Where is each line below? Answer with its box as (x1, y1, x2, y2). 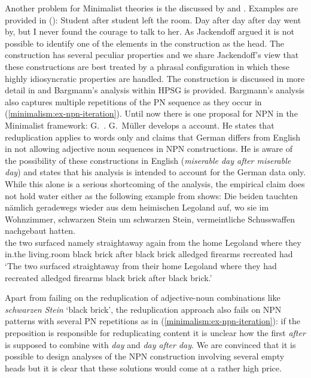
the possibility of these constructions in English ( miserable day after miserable (5, 154, 291, 166)
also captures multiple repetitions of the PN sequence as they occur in (5, 95, 262, 108)
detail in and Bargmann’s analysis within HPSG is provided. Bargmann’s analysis (5, 84, 305, 96)
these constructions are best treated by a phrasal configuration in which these (5, 60, 289, 72)
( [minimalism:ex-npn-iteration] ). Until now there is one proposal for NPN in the (5, 107, 298, 120)
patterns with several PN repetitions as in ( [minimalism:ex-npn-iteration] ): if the (5, 315, 300, 327)
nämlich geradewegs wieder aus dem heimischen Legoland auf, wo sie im (5, 201, 269, 214)
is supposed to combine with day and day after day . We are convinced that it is (5, 338, 296, 350)
